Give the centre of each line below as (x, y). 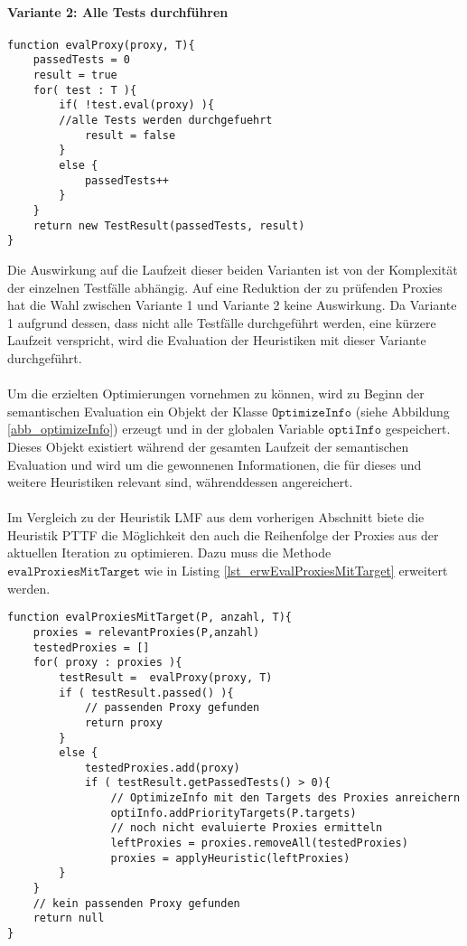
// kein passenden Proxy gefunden (136, 903)
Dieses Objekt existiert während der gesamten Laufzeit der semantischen (208, 446)
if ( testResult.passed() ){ (146, 693)
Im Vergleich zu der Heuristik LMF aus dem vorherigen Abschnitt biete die (216, 517)
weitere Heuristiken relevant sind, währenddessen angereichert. (180, 482)
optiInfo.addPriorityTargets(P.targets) (233, 813)
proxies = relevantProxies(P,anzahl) (146, 632)
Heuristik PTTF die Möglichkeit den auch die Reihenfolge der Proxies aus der (223, 534)
